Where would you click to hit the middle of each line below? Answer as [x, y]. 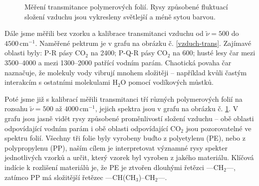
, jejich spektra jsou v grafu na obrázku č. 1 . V [167, 108]
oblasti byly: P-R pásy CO [45, 53]
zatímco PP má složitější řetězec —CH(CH [70, 177]
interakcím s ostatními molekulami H [61, 82]
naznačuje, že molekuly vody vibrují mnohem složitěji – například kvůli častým [126, 72]
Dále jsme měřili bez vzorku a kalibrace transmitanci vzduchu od [104, 33]
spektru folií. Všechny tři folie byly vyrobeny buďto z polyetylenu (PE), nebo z [125, 138]
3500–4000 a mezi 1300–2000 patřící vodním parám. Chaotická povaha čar [118, 62]
